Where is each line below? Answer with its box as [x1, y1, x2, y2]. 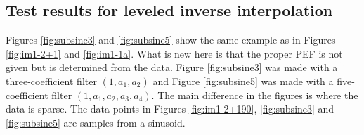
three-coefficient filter [6, 73, 97, 88]
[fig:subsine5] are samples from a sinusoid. [6, 115, 186, 129]
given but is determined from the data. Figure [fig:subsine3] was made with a [6, 60, 338, 75]
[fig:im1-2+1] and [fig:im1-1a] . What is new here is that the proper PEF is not [6, 46, 343, 60]
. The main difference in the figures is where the [151, 87, 358, 102]
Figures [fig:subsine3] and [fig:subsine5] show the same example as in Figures [6, 32, 336, 47]
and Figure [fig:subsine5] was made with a [152, 73, 334, 88]
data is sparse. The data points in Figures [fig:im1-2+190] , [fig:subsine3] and [6, 101, 334, 116]
